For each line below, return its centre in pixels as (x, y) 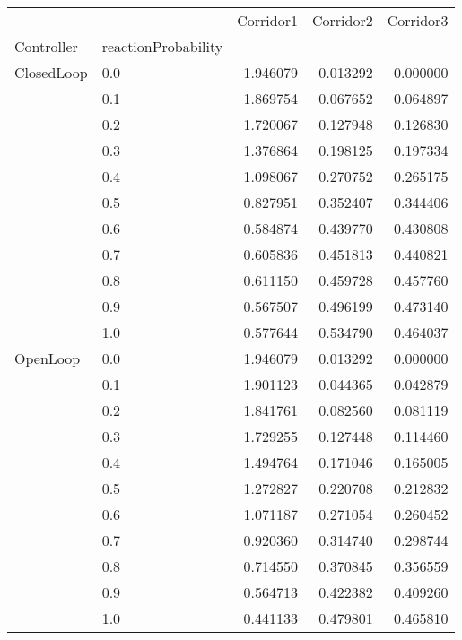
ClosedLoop (51, 72)
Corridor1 (267, 20)
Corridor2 (342, 20)
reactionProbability (162, 46)
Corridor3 (418, 20)
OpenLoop (48, 358)
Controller (46, 46)
